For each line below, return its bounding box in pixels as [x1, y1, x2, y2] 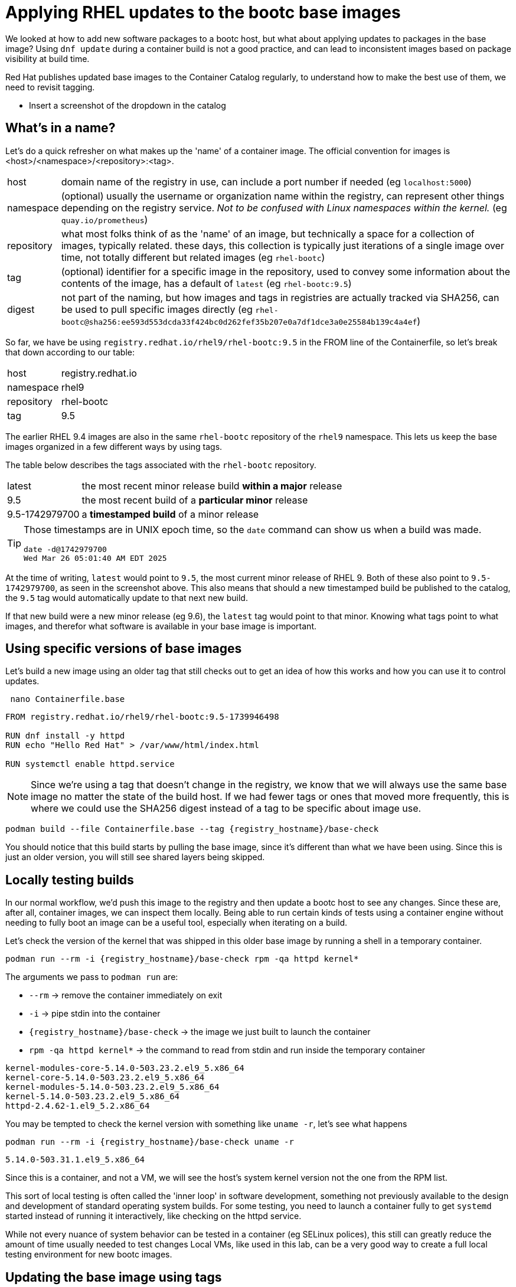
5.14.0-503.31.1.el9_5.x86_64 [5, 1155, 145, 1165]
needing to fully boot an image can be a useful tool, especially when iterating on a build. [5, 917, 348, 928]
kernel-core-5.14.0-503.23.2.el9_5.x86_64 [5, 1073, 205, 1083]
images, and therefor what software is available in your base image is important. [5, 620, 317, 631]
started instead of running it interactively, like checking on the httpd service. [5, 1211, 302, 1221]
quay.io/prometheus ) [61, 213, 148, 226]
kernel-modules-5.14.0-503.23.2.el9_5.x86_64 [5, 1082, 220, 1092]
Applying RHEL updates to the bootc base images [5, 2, 401, 22]
